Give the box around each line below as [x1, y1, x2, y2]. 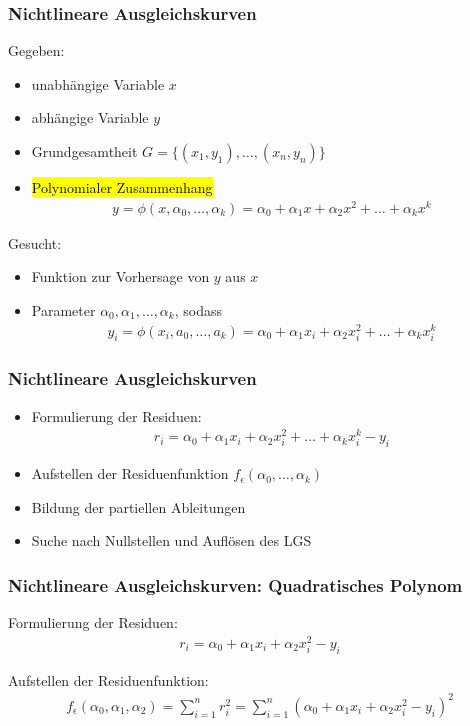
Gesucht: [8, 232, 62, 253]
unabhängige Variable [31, 73, 165, 94]
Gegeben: [8, 40, 65, 61]
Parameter [31, 299, 96, 320]
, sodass [174, 299, 222, 320]
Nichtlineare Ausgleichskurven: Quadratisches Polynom [8, 572, 463, 597]
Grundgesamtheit [31, 141, 138, 161]
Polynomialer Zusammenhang [31, 177, 213, 197]
